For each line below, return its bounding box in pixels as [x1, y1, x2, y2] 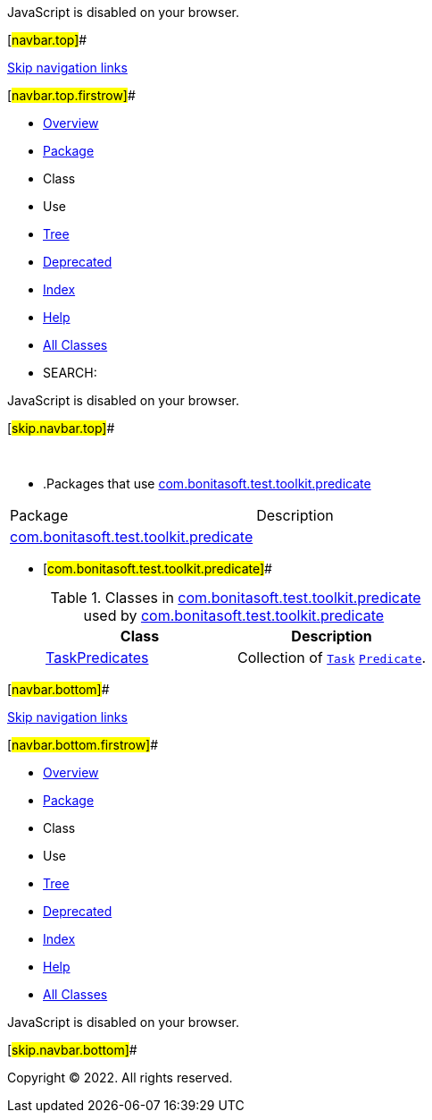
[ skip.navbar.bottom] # [7, 1042, 137, 1057]
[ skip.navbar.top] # [7, 420, 115, 436]
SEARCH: [43, 365, 97, 380]
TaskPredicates [46, 649, 149, 666]
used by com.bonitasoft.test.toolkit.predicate [83, 607, 385, 624]
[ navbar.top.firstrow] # [7, 88, 136, 103]
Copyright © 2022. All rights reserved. [7, 1070, 233, 1085]
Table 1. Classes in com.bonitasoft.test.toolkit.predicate [50, 589, 421, 607]
